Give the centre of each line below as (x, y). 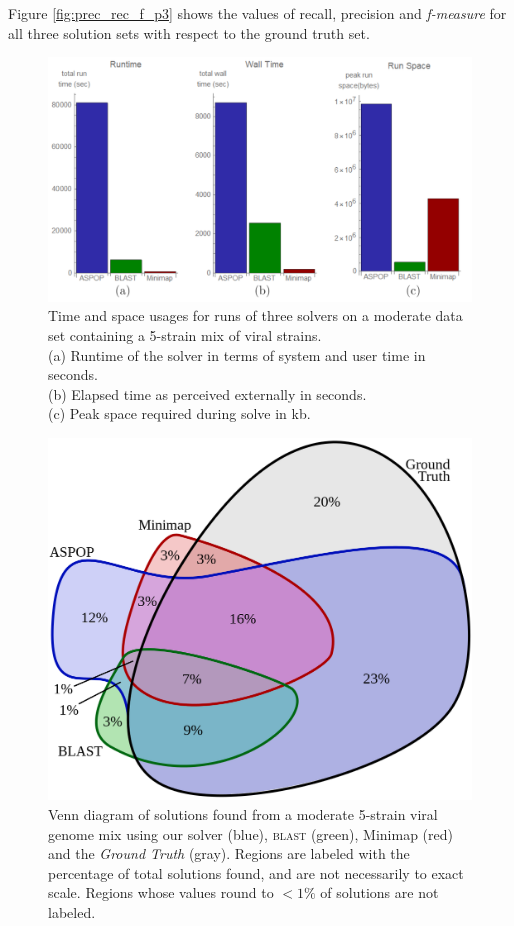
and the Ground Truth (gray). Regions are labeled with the (229, 853)
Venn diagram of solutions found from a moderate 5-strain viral (243, 813)
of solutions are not (379, 892)
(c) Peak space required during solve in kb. (179, 413)
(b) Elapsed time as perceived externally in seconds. (207, 393)
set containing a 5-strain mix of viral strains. (185, 335)
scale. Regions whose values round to (161, 892)
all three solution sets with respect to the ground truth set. (189, 32)
